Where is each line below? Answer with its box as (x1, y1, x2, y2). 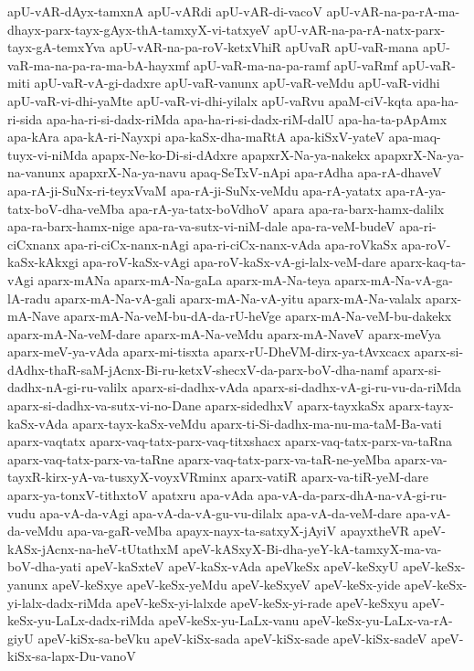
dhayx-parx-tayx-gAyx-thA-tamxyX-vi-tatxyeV (7, 19, 270, 38)
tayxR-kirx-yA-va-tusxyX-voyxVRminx (7, 467, 227, 486)
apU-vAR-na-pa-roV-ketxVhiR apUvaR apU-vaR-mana (109, 37, 419, 57)
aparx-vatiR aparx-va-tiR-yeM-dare (230, 467, 429, 486)
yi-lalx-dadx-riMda (7, 592, 112, 612)
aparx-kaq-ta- (390, 252, 467, 272)
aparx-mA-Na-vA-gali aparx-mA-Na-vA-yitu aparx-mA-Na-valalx (54, 288, 422, 307)
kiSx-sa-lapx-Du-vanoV (7, 646, 136, 666)
